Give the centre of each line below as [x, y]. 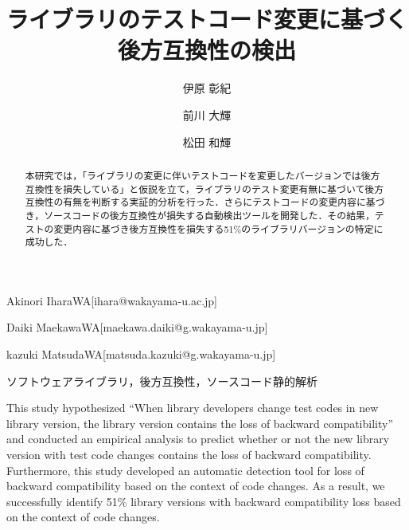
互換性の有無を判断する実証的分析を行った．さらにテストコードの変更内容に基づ [205, 202]
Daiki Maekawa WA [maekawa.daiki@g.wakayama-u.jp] [137, 327]
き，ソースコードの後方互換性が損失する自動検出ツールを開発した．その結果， [200, 215]
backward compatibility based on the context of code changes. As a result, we [196, 486]
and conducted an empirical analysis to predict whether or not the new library [198, 439]
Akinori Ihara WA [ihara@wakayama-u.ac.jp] [112, 300]
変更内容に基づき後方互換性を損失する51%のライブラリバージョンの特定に [218, 228]
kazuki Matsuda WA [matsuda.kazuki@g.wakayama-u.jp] [141, 354]
